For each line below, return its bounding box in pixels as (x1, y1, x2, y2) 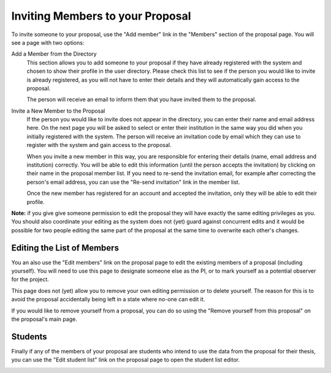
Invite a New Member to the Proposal (11, 107, 105, 115)
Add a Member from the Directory (11, 50, 97, 58)
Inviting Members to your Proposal (11, 9, 191, 23)
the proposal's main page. (11, 315, 78, 323)
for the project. (11, 276, 49, 283)
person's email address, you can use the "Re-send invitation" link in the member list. (26, 178, 240, 186)
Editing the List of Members (11, 243, 120, 253)
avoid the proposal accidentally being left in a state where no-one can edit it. (11, 296, 205, 303)
